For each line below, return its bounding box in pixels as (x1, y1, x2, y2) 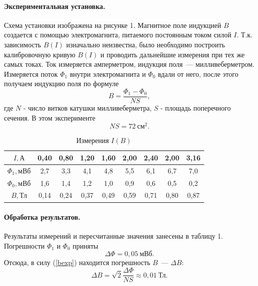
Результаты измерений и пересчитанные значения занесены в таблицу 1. (4, 231, 223, 241)
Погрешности (4, 240, 45, 251)
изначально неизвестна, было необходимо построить (66, 39, 225, 49)
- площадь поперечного (160, 103, 231, 113)
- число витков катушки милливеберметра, (23, 103, 152, 113)
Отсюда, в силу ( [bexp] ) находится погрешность (4, 257, 150, 268)
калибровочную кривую (4, 49, 76, 59)
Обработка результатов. (4, 212, 81, 222)
